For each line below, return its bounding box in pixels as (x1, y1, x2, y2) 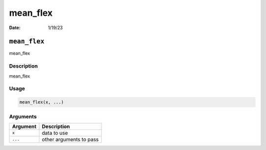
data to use (42, 129, 68, 136)
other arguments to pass (42, 136, 99, 143)
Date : (9, 25, 21, 31)
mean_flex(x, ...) (19, 99, 64, 105)
